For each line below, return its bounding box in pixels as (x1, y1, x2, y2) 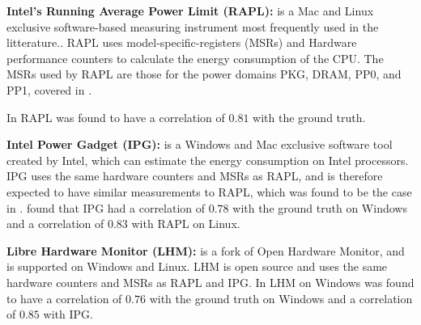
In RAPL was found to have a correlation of (6, 108, 225, 125)
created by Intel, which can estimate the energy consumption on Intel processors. (6, 151, 409, 168)
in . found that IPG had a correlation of (6, 199, 206, 216)
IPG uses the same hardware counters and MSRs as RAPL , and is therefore (6, 167, 383, 184)
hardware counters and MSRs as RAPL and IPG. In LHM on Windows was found (6, 273, 415, 290)
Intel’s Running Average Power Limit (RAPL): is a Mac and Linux (6, 2, 374, 19)
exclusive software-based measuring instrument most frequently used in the (6, 18, 379, 35)
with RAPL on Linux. (131, 215, 240, 232)
